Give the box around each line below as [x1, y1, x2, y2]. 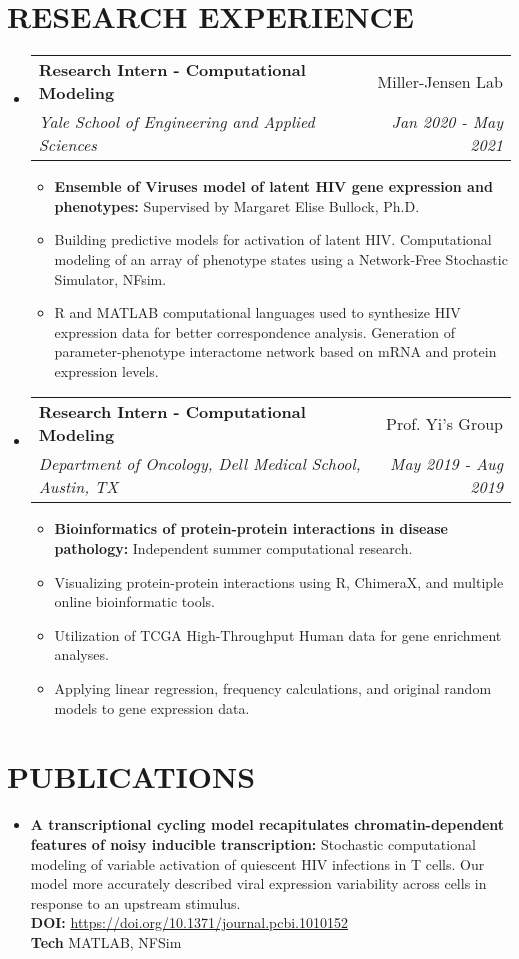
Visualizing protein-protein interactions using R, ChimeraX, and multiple [54, 571, 504, 592]
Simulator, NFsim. [54, 268, 167, 289]
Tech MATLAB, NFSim [30, 931, 182, 952]
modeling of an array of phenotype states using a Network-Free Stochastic [54, 248, 508, 269]
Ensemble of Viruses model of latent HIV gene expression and [54, 176, 493, 197]
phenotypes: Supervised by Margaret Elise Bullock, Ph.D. [54, 195, 420, 216]
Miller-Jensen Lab [377, 69, 503, 93]
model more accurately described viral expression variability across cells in [30, 873, 487, 894]
